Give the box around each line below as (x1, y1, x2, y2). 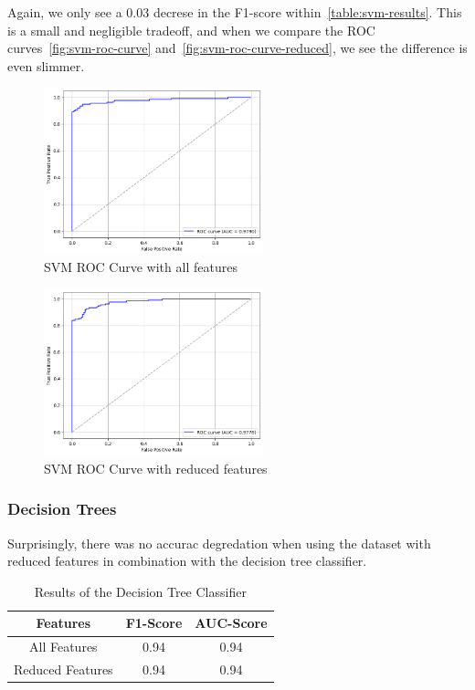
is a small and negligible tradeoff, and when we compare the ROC (7, 20, 375, 39)
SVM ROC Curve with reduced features (44, 458, 268, 477)
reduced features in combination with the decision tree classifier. (7, 551, 367, 570)
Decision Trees (7, 497, 117, 520)
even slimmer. (7, 56, 85, 75)
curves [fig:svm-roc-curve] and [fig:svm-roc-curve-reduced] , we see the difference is (7, 38, 468, 57)
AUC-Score (195, 613, 268, 632)
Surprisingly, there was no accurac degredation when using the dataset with (7, 533, 431, 552)
